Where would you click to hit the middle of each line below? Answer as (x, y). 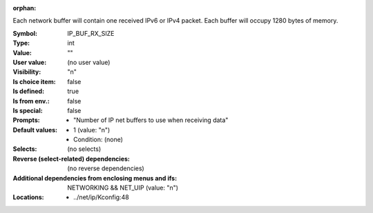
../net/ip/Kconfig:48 (101, 197)
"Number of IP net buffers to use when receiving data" (151, 120)
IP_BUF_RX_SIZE (91, 33)
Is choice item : (34, 81)
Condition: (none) (98, 140)
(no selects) (84, 149)
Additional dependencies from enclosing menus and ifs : (95, 178)
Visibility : (27, 72)
